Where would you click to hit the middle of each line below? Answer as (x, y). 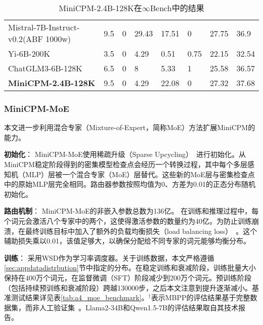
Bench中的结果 (177, 8)
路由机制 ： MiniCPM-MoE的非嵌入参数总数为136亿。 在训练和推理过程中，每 (131, 211)
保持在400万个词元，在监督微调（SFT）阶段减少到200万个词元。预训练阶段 (128, 277)
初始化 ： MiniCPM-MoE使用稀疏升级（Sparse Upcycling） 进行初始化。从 (125, 154)
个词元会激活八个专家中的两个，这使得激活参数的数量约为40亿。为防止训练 (128, 220)
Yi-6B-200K (29, 53)
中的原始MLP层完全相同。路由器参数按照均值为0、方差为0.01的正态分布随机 (130, 184)
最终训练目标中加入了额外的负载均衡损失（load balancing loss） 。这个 (141, 231)
